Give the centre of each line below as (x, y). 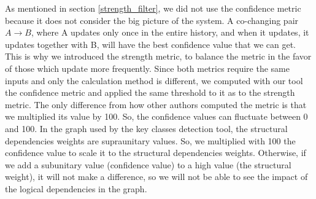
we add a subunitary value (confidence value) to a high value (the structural (148, 164)
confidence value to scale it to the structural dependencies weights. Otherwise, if (156, 153)
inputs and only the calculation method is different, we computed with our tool (154, 80)
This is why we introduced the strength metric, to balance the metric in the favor (158, 56)
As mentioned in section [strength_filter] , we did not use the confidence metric (153, 8)
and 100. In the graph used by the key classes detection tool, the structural (146, 128)
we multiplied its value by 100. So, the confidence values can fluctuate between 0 (156, 116)
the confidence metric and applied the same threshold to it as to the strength (150, 92)
